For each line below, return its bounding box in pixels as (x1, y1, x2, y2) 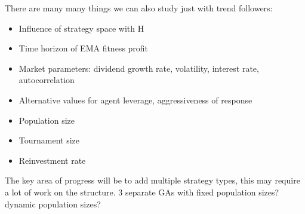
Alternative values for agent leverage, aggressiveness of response (19, 93, 252, 106)
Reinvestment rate (19, 154, 86, 166)
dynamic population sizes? (5, 197, 101, 210)
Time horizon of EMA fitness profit (19, 42, 149, 54)
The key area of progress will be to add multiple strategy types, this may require (5, 174, 300, 187)
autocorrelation (19, 74, 75, 86)
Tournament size (19, 134, 80, 146)
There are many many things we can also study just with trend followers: (5, 2, 273, 14)
